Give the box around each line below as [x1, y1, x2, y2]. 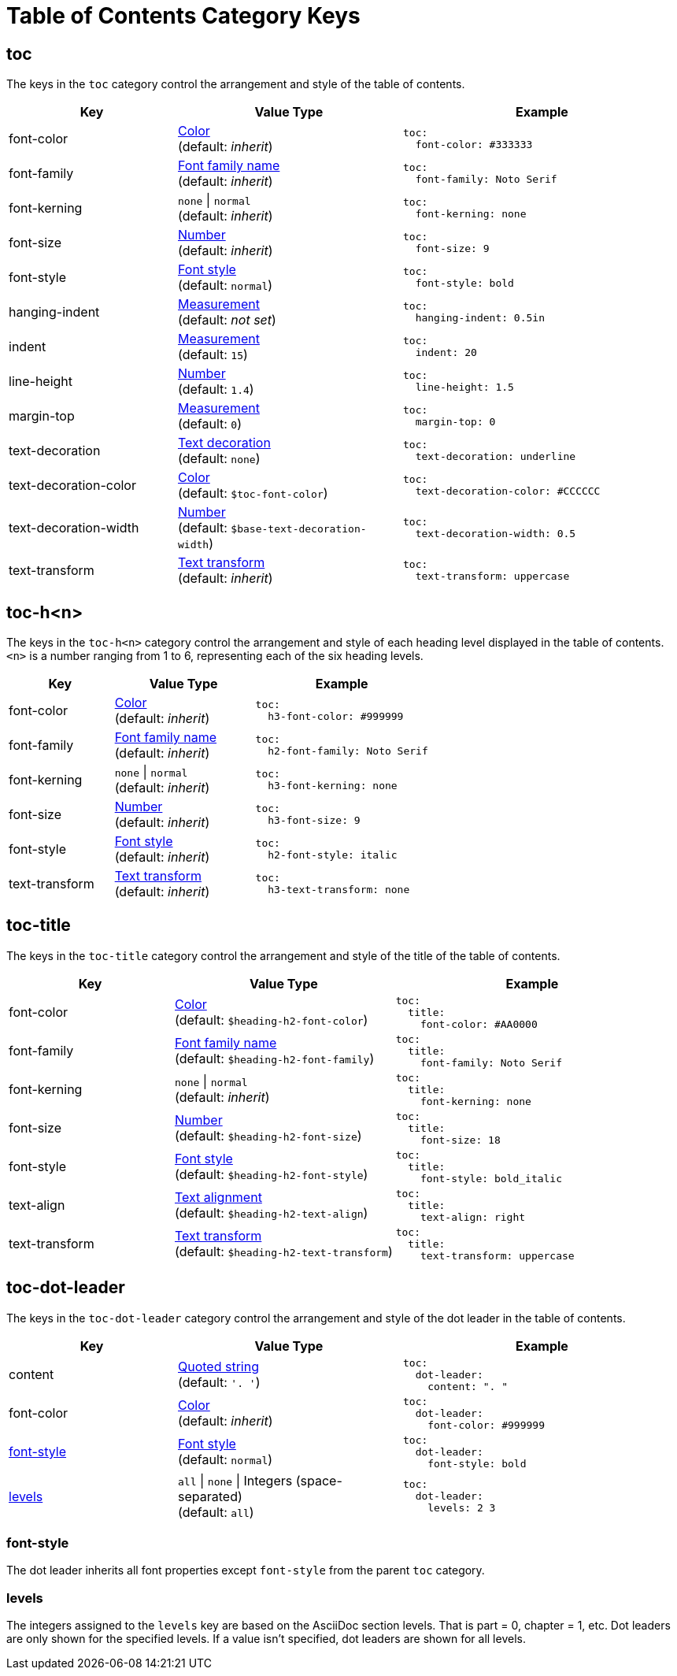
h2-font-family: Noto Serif [268, 745, 428, 758]
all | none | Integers [178, 1472, 293, 1489]
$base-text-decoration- [231, 523, 367, 536]
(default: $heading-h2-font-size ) [175, 1128, 362, 1144]
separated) [178, 1488, 242, 1504]
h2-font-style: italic [268, 849, 398, 862]
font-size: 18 [420, 1133, 501, 1146]
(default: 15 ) [178, 347, 248, 363]
